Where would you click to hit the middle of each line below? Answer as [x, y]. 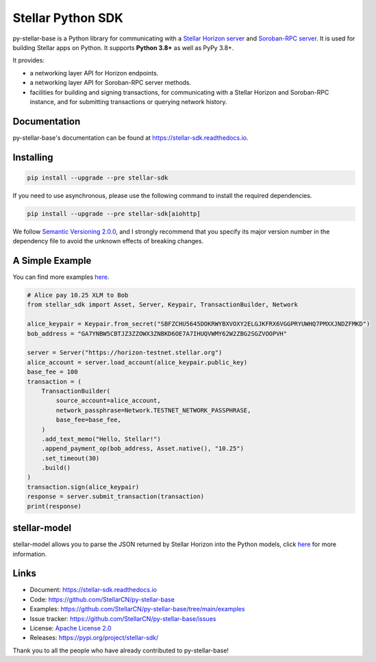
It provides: [28, 60]
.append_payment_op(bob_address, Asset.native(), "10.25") [143, 449]
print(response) [54, 506]
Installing [33, 157]
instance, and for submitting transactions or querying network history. [128, 101]
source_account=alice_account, [108, 401]
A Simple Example [52, 260]
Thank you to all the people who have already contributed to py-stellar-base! [121, 650]
